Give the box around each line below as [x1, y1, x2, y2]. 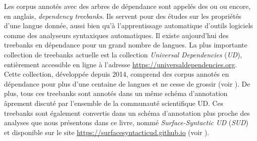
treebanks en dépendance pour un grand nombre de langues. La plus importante [4, 40, 248, 50]
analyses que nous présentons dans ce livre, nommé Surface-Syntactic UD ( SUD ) [4, 117, 249, 128]
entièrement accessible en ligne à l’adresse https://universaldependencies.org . [4, 59, 237, 69]
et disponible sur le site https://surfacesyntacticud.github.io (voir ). [4, 127, 209, 137]
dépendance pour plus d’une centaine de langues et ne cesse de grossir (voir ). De [4, 78, 251, 89]
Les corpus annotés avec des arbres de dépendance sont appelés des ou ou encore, [4, 1, 251, 11]
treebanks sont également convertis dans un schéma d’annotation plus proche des [4, 107, 250, 118]
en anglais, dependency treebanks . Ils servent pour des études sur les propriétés [4, 10, 242, 21]
